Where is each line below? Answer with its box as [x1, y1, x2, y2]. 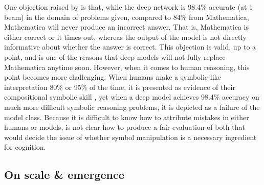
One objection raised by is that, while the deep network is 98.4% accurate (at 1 [4, 2, 253, 12]
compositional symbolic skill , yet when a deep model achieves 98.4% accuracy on [4, 91, 259, 102]
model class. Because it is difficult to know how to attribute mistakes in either [4, 111, 249, 122]
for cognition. [4, 142, 46, 152]
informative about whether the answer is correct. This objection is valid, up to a [4, 41, 256, 52]
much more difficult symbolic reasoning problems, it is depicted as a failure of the [4, 101, 260, 112]
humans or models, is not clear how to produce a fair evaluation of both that [4, 122, 245, 132]
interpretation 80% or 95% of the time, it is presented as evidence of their [4, 81, 235, 92]
